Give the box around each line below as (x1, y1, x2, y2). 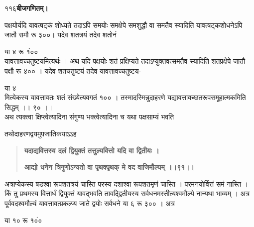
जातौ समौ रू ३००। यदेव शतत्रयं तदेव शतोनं (4, 29, 117, 40)
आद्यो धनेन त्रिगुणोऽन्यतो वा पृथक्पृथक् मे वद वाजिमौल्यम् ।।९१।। (24, 162, 194, 172)
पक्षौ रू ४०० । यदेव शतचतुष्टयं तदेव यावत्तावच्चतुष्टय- (4, 65, 141, 76)
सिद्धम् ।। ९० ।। (4, 102, 53, 112)
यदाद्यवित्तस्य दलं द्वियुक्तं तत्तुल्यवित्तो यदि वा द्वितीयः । (24, 145, 159, 155)
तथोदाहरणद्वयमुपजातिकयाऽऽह (4, 128, 77, 138)
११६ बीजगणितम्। (4, 3, 48, 13)
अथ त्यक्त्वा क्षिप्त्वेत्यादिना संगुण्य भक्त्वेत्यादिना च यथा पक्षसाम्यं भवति (4, 112, 174, 122)
